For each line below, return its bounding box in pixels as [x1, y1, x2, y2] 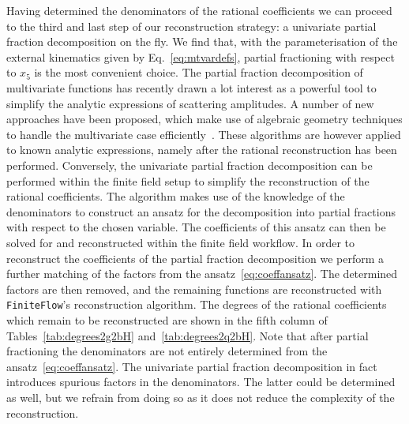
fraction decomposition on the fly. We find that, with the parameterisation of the [6, 33, 398, 50]
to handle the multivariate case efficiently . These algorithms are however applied [6, 126, 401, 142]
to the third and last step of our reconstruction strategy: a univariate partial [6, 17, 377, 34]
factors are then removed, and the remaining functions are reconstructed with [6, 280, 382, 297]
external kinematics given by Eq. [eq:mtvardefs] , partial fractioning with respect [6, 48, 395, 65]
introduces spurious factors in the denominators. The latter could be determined [6, 373, 396, 390]
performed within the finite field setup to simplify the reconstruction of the [6, 172, 370, 189]
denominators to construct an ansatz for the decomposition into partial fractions [6, 203, 396, 220]
